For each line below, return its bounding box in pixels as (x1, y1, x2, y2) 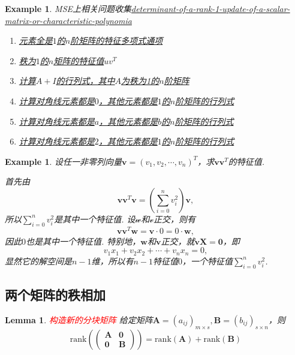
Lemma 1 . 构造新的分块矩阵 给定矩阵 (5, 313, 153, 326)
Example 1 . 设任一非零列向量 (5, 155, 122, 167)
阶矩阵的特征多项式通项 (70, 34, 163, 47)
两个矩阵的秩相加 (5, 285, 106, 304)
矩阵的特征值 (53, 54, 104, 67)
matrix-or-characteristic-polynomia (5, 14, 132, 26)
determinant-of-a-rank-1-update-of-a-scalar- (131, 2, 290, 14)
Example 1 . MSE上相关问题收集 (5, 2, 132, 14)
